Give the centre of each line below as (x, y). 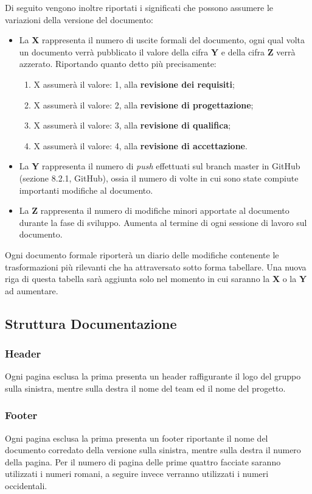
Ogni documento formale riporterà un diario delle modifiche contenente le (142, 254)
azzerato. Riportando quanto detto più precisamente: (118, 64)
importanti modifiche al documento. (86, 190)
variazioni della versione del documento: (79, 19)
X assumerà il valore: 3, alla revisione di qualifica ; (132, 125)
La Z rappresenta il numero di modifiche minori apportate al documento (154, 210)
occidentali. (26, 486)
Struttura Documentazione (91, 323)
